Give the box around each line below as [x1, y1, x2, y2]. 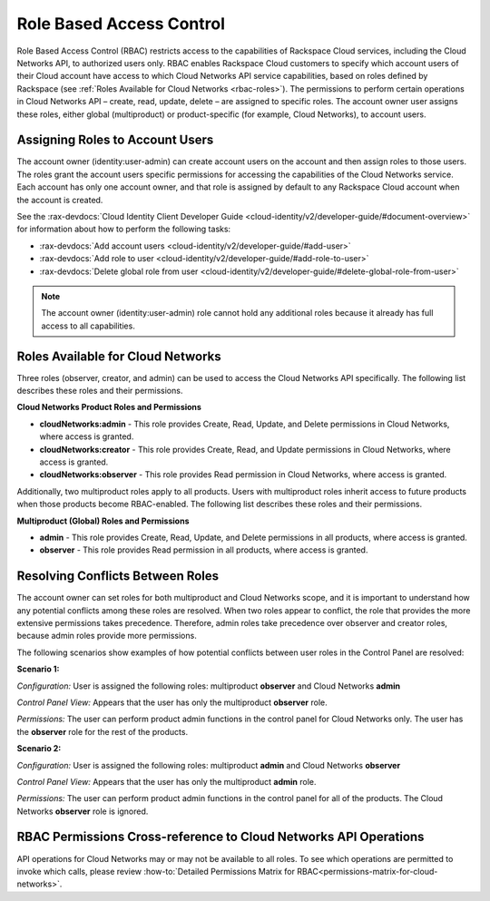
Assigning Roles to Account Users [16, 132, 214, 148]
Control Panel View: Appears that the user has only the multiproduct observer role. [16, 697, 328, 708]
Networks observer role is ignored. [16, 806, 149, 817]
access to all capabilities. [41, 320, 135, 331]
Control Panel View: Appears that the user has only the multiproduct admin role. [16, 776, 317, 787]
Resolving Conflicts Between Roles [16, 568, 220, 584]
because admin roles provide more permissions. [16, 631, 197, 641]
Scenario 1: [16, 663, 60, 675]
